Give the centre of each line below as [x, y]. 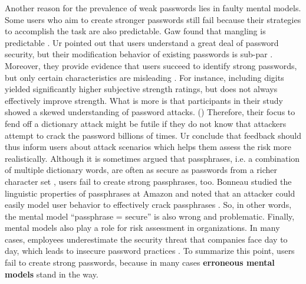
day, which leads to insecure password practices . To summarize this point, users [150, 251]
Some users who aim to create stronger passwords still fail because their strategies [153, 19]
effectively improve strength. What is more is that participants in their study [144, 100]
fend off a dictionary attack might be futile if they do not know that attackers [146, 123]
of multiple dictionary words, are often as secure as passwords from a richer [141, 170]
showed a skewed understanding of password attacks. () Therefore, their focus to [150, 112]
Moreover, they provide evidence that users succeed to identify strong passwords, [151, 65]
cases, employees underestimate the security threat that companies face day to [146, 239]
